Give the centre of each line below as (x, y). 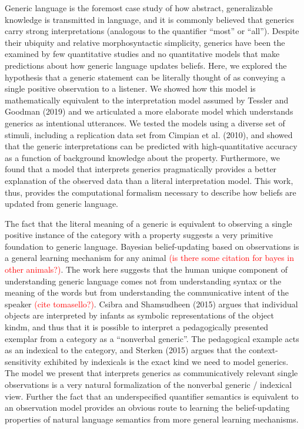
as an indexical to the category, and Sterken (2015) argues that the (126, 350)
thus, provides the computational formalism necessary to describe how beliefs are (151, 192)
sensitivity (23, 361)
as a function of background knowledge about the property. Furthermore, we (143, 157)
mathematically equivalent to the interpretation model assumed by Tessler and (147, 100)
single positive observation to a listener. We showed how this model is (130, 88)
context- (263, 350)
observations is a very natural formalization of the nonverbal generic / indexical (148, 384)
